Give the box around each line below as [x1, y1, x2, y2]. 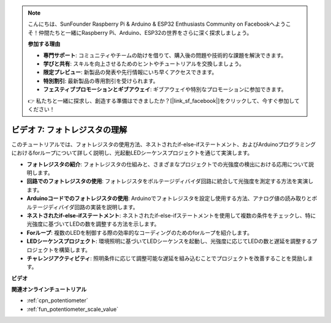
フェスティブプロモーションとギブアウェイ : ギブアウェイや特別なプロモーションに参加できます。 [43, 86, 287, 93]
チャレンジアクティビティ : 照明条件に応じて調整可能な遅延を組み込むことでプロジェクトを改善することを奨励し [26, 254, 308, 262]
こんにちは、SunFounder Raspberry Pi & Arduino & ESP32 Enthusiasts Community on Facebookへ [28, 20, 275, 28]
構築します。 [58, 246, 91, 253]
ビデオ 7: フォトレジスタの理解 [11, 124, 127, 135]
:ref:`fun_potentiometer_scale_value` [26, 305, 119, 313]
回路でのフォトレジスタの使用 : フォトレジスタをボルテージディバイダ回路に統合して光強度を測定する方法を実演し [26, 177, 314, 185]
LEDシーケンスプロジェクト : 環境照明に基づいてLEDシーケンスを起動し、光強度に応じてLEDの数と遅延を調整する [26, 237, 312, 245]
